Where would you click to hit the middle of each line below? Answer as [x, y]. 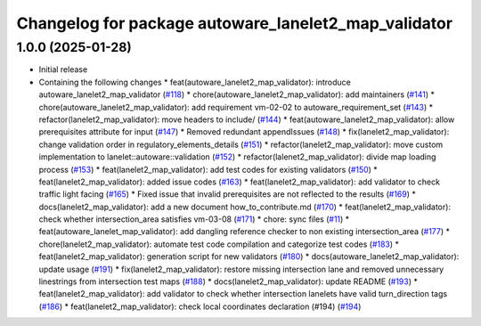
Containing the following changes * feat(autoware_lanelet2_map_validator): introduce [195, 82]
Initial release [63, 69]
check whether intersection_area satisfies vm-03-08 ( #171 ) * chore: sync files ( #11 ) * [194, 219]
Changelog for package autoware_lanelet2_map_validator [235, 23]
